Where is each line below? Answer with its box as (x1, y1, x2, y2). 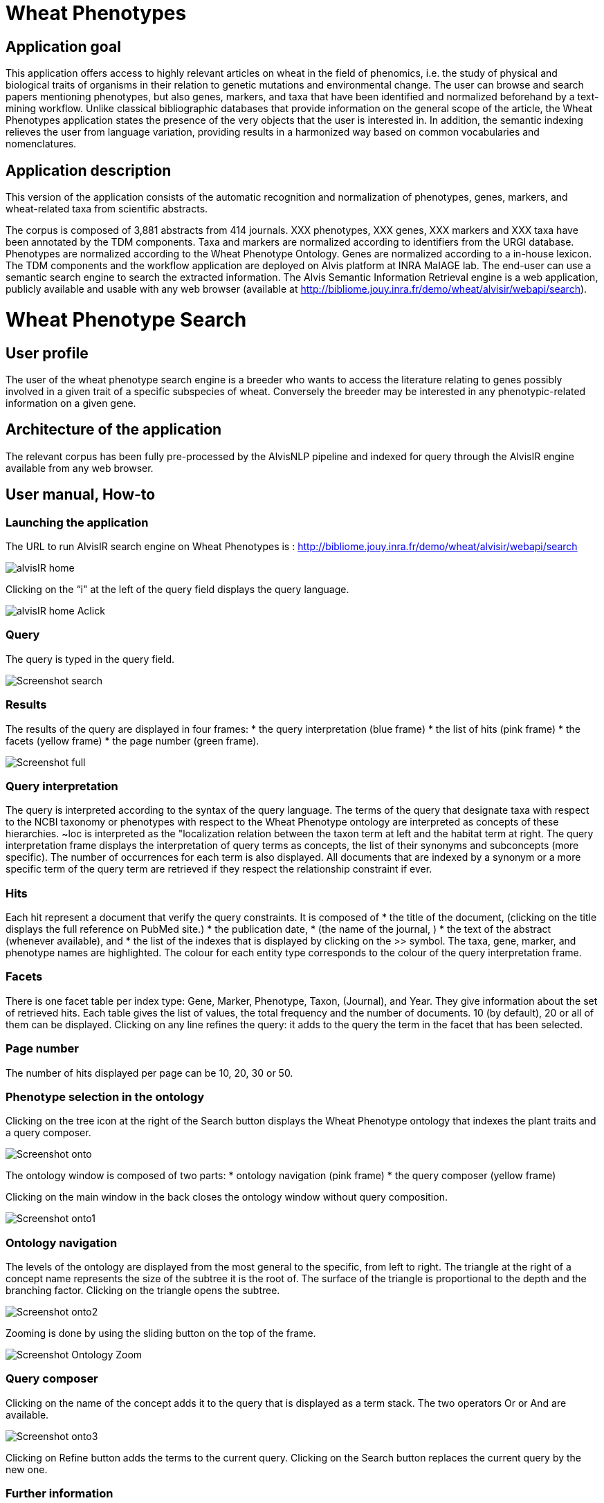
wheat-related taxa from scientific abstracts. (6, 203, 208, 215)
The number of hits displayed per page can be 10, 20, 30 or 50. (6, 1066, 293, 1079)
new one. (6, 1463, 48, 1475)
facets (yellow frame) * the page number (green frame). (6, 734, 259, 747)
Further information (6, 1486, 113, 1501)
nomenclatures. (6, 138, 77, 150)
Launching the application (6, 515, 149, 529)
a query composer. (6, 1127, 91, 1139)
